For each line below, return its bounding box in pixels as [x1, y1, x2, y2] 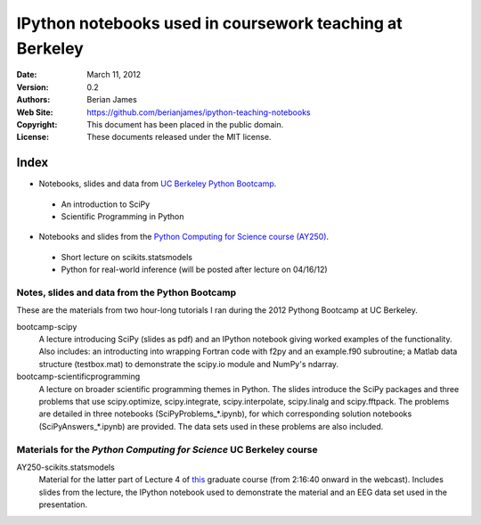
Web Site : [16, 107, 53, 118]
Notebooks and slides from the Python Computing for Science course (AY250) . [38, 232, 330, 242]
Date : [16, 70, 37, 80]
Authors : [16, 94, 51, 105]
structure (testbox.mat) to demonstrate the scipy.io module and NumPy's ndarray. [38, 358, 338, 369]
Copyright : [16, 119, 58, 129]
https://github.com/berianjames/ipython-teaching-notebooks [86, 107, 311, 118]
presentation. [38, 499, 88, 510]
